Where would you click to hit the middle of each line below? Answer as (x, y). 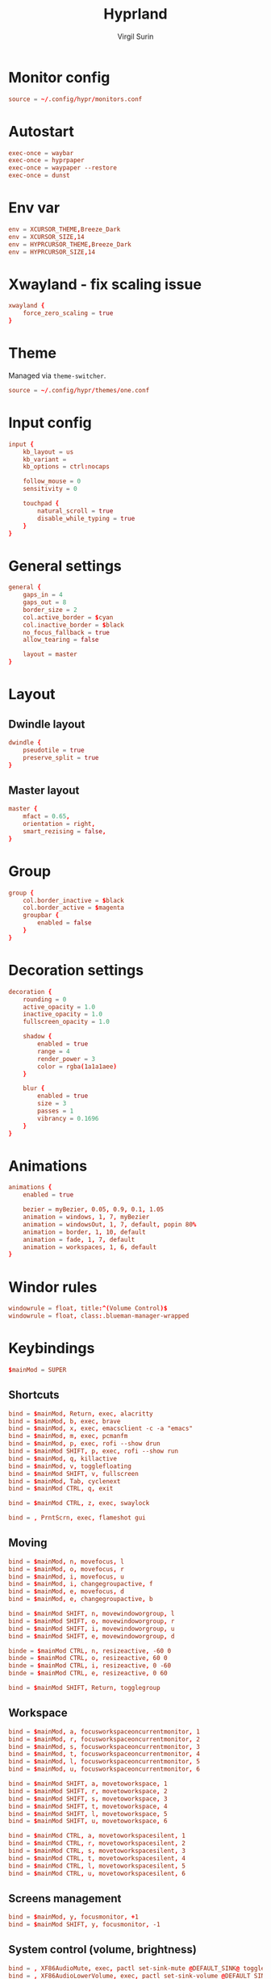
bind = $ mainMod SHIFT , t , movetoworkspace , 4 (88, 1806)
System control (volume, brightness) (103, 1950)
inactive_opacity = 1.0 (63, 1014)
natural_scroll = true (75, 511)
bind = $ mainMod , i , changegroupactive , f (81, 1584)
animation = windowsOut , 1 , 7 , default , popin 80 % (110, 1224)
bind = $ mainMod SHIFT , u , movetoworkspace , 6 (88, 1822)
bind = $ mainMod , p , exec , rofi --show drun (84, 1444)
